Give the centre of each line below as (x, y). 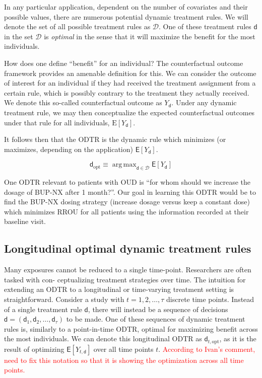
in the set (19, 36)
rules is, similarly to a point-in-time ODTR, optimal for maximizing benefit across (131, 328)
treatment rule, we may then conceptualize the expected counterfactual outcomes (129, 112)
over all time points (123, 349)
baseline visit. (25, 221)
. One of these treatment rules (205, 26)
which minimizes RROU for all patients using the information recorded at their (126, 211)
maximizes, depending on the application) (69, 149)
